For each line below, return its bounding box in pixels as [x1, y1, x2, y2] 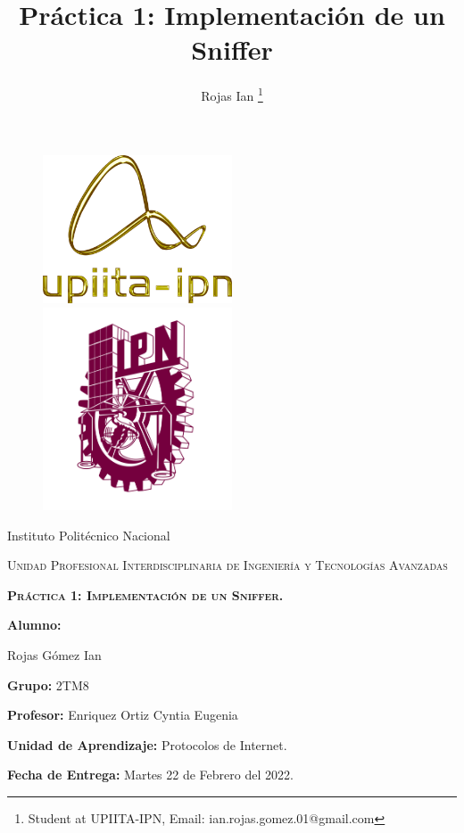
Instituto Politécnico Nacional [7, 525, 170, 544]
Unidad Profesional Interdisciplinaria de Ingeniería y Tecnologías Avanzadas [7, 556, 448, 574]
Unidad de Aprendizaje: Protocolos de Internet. [7, 735, 287, 754]
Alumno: [7, 615, 62, 634]
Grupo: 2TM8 [7, 675, 89, 694]
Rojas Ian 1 [201, 84, 263, 104]
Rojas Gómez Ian [7, 646, 102, 664]
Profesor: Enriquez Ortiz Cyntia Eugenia [7, 705, 238, 724]
